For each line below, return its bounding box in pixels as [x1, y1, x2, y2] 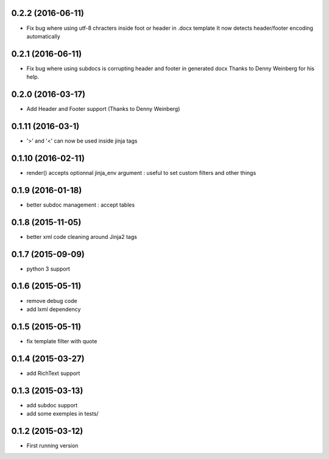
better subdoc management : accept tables [26, 201, 135, 208]
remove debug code [26, 297, 77, 304]
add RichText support [26, 369, 80, 377]
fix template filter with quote [26, 337, 97, 344]
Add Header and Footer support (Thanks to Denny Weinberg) [26, 105, 180, 113]
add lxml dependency [26, 305, 81, 313]
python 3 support [26, 265, 70, 272]
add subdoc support [26, 401, 78, 408]
